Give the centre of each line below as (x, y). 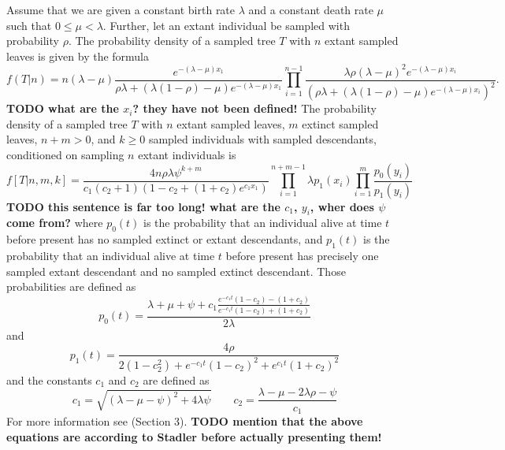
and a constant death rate (311, 9)
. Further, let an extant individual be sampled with (226, 25)
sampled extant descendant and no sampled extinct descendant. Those (176, 271)
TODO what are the (63, 108)
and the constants (49, 379)
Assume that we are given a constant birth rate (121, 9)
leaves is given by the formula (78, 56)
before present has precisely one (302, 255)
